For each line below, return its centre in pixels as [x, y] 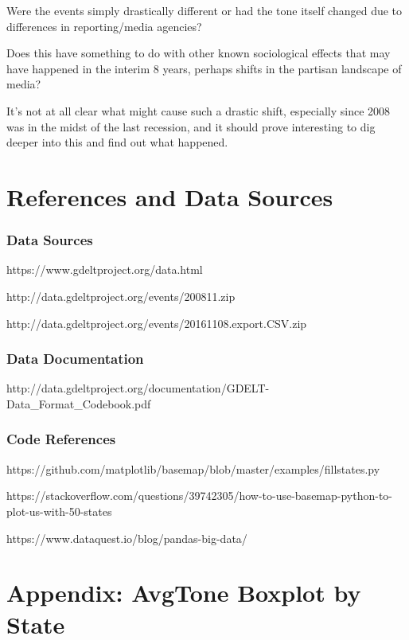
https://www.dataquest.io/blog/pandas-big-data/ [127, 538]
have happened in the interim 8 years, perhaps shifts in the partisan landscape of [204, 68]
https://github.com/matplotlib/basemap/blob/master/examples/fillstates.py [193, 468]
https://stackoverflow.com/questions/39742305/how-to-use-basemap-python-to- [200, 496]
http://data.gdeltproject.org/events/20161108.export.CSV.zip [157, 323]
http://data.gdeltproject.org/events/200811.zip [121, 296]
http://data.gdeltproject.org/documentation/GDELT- [138, 388]
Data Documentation [75, 359]
